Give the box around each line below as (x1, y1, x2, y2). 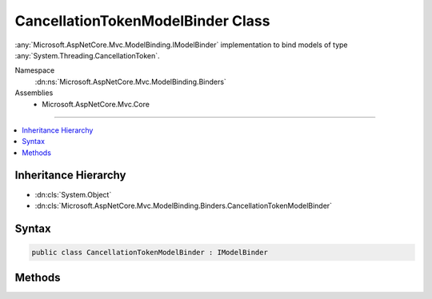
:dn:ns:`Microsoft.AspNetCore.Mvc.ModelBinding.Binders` (34, 77, 227, 86)
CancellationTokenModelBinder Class (14, 12, 270, 30)
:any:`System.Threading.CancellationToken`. (14, 50, 160, 60)
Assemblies (14, 88, 54, 98)
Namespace (14, 66, 55, 75)
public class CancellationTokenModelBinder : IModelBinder (31, 248, 268, 257)
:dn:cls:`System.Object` (34, 189, 112, 199)
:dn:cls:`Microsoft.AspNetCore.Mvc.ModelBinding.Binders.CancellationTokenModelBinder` (34, 201, 332, 210)
